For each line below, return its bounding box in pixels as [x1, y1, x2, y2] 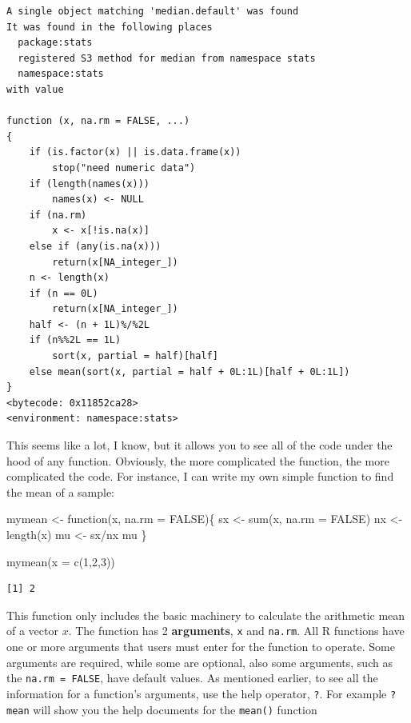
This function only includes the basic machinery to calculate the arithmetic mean [6, 606, 405, 623]
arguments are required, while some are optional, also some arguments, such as [6, 653, 393, 670]
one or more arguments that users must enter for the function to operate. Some [6, 638, 395, 655]
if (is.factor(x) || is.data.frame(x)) [29, 146, 241, 158]
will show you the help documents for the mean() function [33, 701, 317, 717]
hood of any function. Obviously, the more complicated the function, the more [6, 452, 389, 469]
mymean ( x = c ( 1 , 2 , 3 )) [6, 553, 115, 569]
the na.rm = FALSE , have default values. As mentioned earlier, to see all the [6, 669, 378, 686]
